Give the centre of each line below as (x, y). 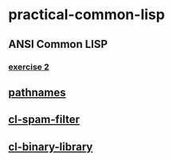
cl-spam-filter (44, 120)
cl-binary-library (51, 146)
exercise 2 (29, 67)
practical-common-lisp (86, 15)
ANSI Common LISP (58, 44)
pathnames (37, 92)
